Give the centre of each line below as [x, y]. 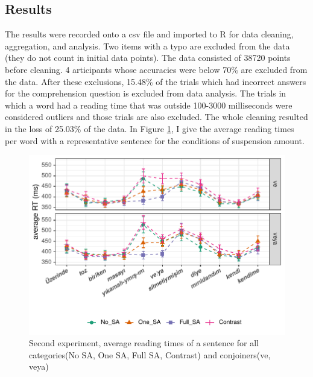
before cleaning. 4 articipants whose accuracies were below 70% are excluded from [156, 69]
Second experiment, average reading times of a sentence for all [144, 343]
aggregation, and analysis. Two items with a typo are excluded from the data [147, 46]
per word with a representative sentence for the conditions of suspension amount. [155, 140]
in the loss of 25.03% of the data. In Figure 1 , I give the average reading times [150, 128]
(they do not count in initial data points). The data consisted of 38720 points [148, 58]
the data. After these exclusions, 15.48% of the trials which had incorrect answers [156, 81]
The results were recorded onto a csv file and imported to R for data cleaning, [149, 34]
